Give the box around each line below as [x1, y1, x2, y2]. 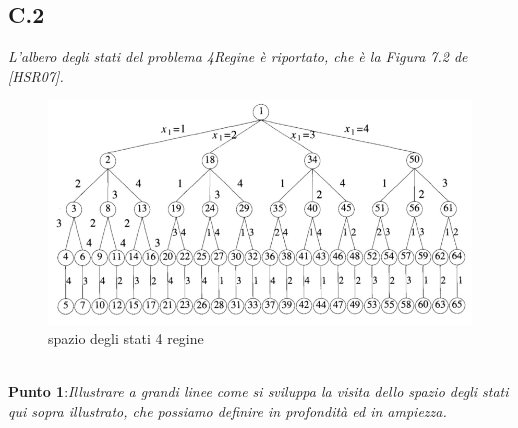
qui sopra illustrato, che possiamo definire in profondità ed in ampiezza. [8, 401, 447, 422]
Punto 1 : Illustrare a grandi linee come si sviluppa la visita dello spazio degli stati [8, 381, 509, 402]
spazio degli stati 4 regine [48, 328, 204, 349]
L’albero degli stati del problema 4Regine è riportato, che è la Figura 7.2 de [8, 46, 468, 67]
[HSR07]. [8, 65, 64, 86]
